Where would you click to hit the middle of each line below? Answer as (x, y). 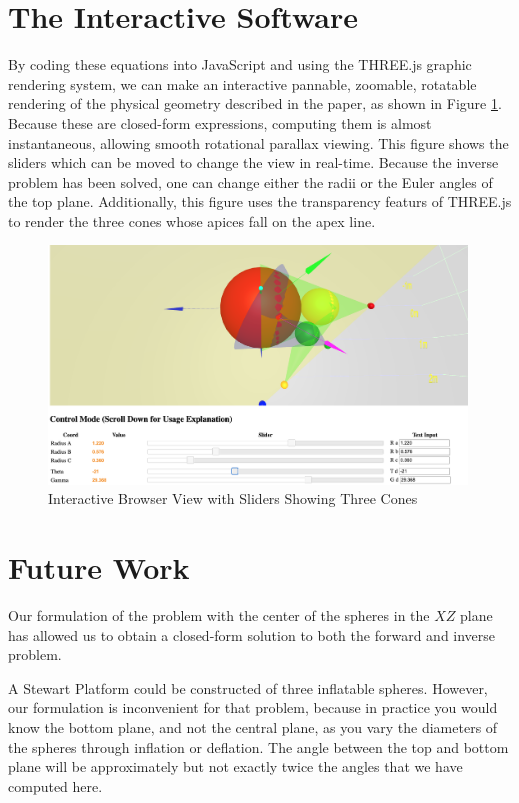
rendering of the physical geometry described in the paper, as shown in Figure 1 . (255, 103)
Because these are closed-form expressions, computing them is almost (220, 122)
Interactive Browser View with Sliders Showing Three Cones (233, 498)
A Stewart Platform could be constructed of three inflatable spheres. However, (248, 687)
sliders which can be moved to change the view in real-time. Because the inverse (253, 162)
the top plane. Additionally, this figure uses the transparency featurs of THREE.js (260, 201)
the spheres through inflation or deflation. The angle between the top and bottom (258, 746)
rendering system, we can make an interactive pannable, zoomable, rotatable (242, 83)
